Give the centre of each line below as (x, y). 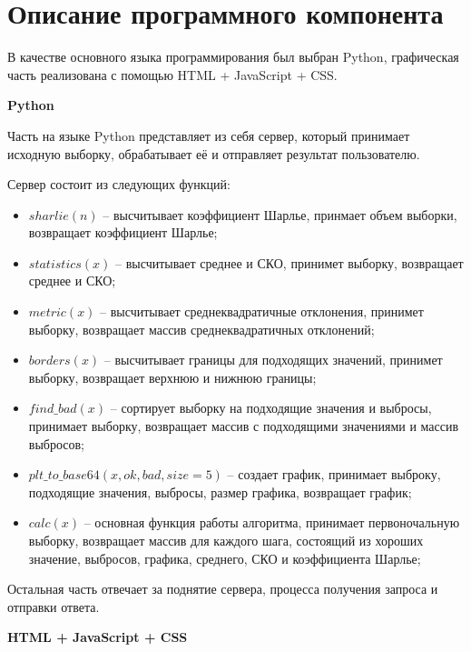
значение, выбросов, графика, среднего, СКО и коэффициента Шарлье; (225, 558)
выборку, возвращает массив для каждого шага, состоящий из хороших (226, 540)
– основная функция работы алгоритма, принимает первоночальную (272, 522)
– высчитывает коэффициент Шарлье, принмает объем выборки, (280, 214)
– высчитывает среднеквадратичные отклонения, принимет (262, 311)
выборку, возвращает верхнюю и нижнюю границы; (172, 377)
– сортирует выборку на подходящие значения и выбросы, (271, 408)
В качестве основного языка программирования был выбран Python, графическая (233, 57)
